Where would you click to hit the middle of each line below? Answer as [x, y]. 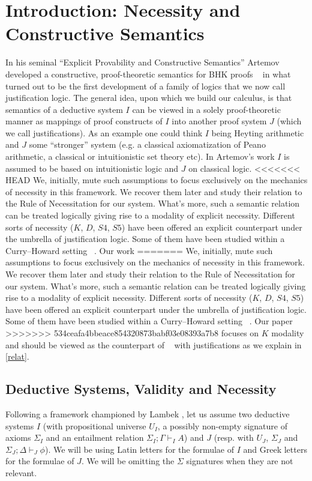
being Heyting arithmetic [258, 132]
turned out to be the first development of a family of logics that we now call [145, 86]
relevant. [21, 472]
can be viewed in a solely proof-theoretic [206, 109]
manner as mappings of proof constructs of [84, 121]
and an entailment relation [95, 437]
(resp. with [234, 437]
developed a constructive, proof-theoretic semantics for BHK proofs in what [148, 74]
